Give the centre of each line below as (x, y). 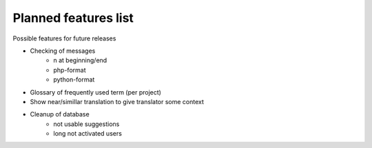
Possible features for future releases (64, 38)
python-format (74, 79)
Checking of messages (63, 51)
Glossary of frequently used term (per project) (96, 92)
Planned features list (73, 18)
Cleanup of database (60, 114)
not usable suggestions (86, 124)
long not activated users (87, 134)
